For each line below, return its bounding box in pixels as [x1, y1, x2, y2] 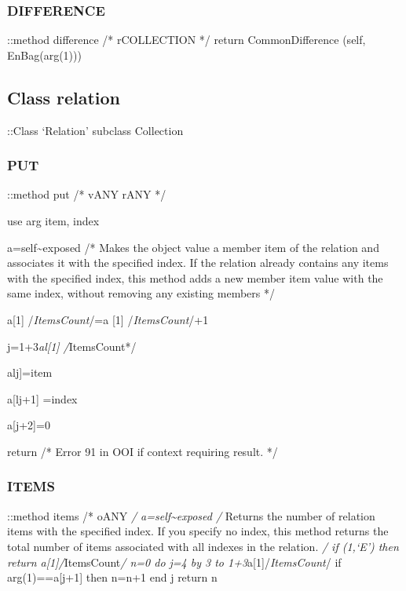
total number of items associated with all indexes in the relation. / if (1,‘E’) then [7, 538, 399, 554]
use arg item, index [7, 213, 100, 229]
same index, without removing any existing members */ [7, 285, 275, 301]
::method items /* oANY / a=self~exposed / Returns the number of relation [7, 507, 375, 524]
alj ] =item [7, 364, 53, 381]
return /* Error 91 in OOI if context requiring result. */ [7, 443, 278, 459]
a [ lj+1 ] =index [7, 390, 78, 407]
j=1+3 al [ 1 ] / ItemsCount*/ [7, 337, 137, 354]
